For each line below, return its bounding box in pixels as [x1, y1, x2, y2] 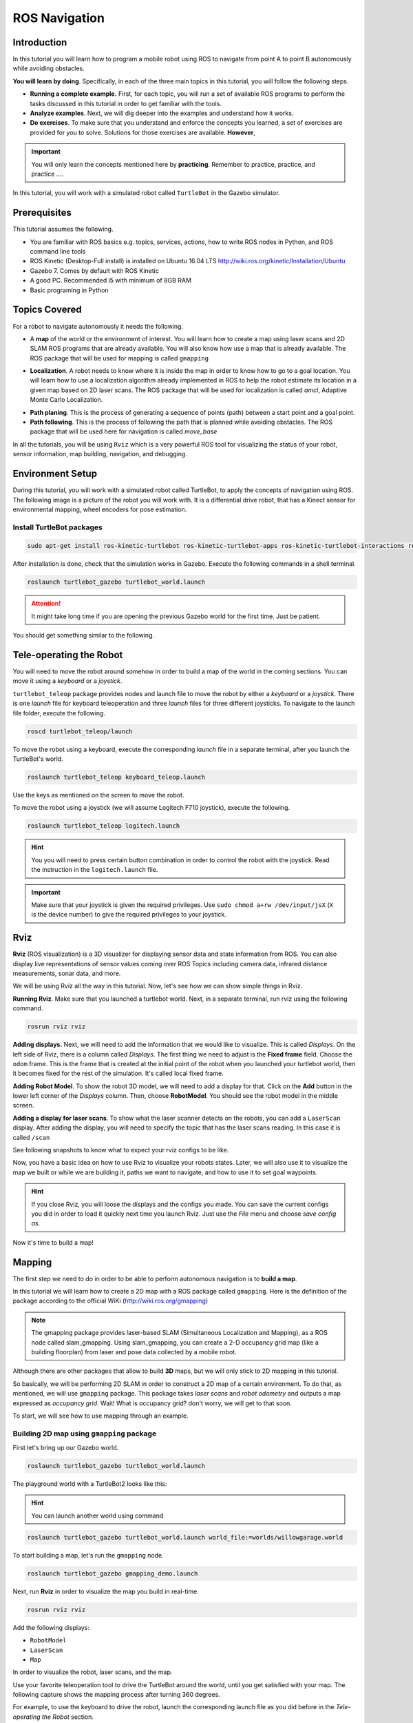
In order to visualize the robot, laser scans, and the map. [12, 1668, 173, 1676]
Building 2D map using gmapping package [12, 1429, 157, 1438]
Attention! [31, 600, 61, 608]
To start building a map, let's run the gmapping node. [12, 1551, 165, 1559]
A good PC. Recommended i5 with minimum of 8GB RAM [30, 276, 192, 285]
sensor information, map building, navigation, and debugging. [12, 450, 187, 458]
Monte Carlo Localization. [30, 396, 103, 404]
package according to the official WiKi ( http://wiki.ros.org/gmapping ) [12, 1296, 209, 1305]
